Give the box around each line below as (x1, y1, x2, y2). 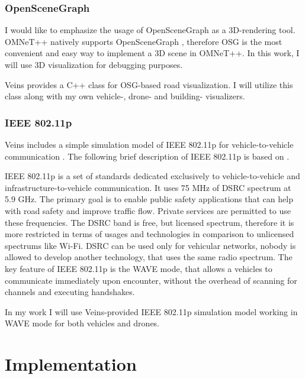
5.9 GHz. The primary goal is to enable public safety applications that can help (5, 193, 293, 205)
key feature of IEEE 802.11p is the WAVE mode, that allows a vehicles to (5, 262, 272, 274)
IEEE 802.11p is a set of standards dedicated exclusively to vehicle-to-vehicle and (5, 170, 300, 182)
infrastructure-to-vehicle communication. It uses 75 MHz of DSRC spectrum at (5, 181, 291, 193)
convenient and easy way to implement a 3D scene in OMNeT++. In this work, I (5, 47, 300, 59)
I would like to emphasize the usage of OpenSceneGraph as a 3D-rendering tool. (5, 24, 296, 36)
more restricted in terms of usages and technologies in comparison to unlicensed (5, 228, 294, 240)
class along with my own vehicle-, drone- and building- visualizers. (5, 90, 245, 102)
